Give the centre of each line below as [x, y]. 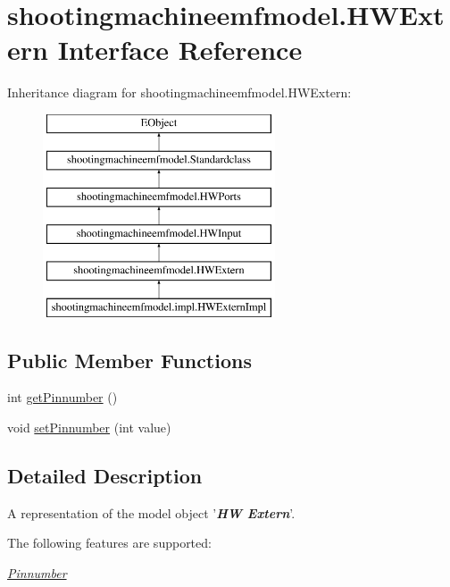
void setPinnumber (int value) [89, 428]
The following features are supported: [109, 543]
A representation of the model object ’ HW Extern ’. [151, 512]
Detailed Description [105, 476]
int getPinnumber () [62, 397]
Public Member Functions [129, 360]
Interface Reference [180, 50]
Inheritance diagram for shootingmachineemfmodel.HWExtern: [179, 92]
